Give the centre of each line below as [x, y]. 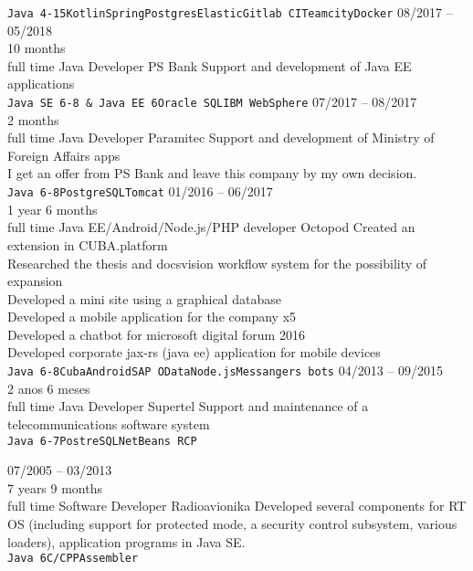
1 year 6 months [53, 209]
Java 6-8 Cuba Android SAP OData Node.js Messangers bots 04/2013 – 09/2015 [225, 370]
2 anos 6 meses [49, 388]
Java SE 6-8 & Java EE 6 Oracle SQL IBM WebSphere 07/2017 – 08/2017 [212, 102]
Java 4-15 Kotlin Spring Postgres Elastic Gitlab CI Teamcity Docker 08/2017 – [230, 12]
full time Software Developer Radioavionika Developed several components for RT [237, 506]
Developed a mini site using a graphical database [144, 298]
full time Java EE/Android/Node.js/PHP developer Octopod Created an [211, 227]
